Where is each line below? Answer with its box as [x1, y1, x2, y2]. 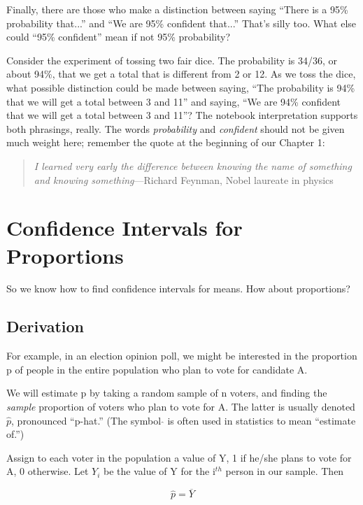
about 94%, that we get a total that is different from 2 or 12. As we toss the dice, [6, 66, 356, 81]
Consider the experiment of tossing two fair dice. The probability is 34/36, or [6, 52, 338, 67]
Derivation [6, 315, 84, 337]
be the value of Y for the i [103, 464, 215, 478]
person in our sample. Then [225, 464, 344, 478]
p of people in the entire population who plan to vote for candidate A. [6, 362, 308, 376]
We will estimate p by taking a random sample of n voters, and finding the [6, 385, 327, 400]
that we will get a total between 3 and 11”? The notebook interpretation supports [6, 108, 358, 122]
